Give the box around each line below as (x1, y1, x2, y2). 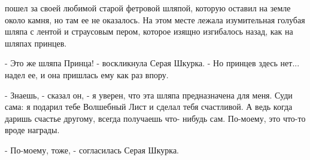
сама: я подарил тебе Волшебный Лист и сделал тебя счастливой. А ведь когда (5, 100, 293, 113)
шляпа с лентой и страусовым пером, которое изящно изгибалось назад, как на (5, 25, 293, 38)
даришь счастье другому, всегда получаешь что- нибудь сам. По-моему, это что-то (5, 112, 306, 124)
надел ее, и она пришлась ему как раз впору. (5, 68, 169, 81)
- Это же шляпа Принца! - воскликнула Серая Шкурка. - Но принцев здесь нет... (5, 57, 300, 69)
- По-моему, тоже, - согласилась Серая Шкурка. (5, 143, 179, 156)
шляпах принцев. (5, 36, 67, 49)
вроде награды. (5, 124, 60, 136)
